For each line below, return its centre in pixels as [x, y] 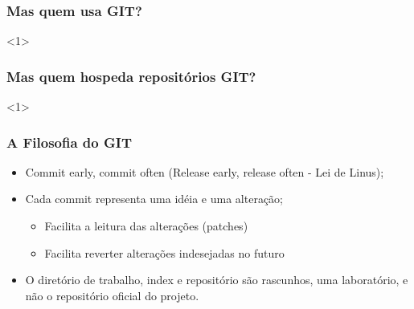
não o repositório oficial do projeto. [112, 295]
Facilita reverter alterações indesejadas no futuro [164, 252]
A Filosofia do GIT [70, 142]
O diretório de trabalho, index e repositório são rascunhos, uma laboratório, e [217, 280]
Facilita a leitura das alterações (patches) [146, 226]
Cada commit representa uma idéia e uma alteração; [154, 199]
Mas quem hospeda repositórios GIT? [131, 76]
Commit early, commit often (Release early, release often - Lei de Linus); [205, 171]
